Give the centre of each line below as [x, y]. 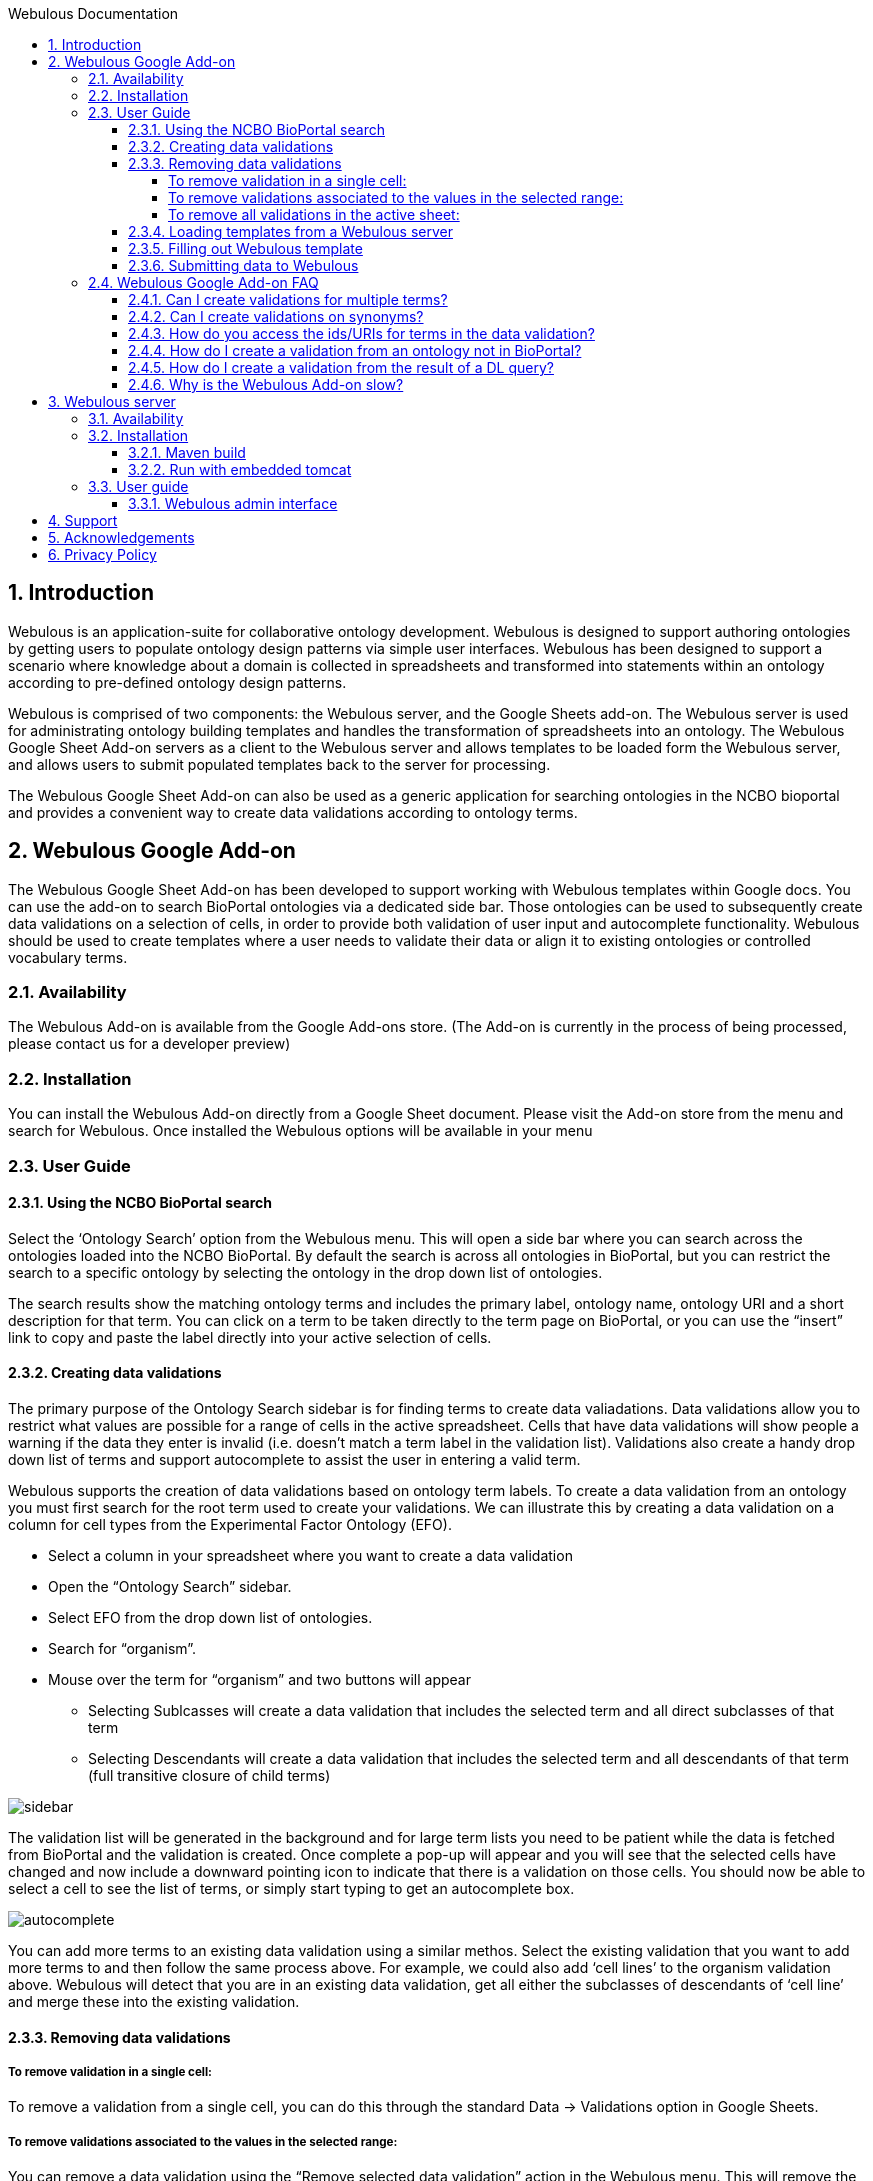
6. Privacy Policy [102, 554]
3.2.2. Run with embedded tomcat [240, 469]
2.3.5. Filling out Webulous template [245, 248]
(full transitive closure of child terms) [209, 1775]
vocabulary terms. [68, 957]
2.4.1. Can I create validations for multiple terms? [288, 299]
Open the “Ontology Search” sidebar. [170, 1586]
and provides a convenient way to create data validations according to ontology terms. [293, 812]
